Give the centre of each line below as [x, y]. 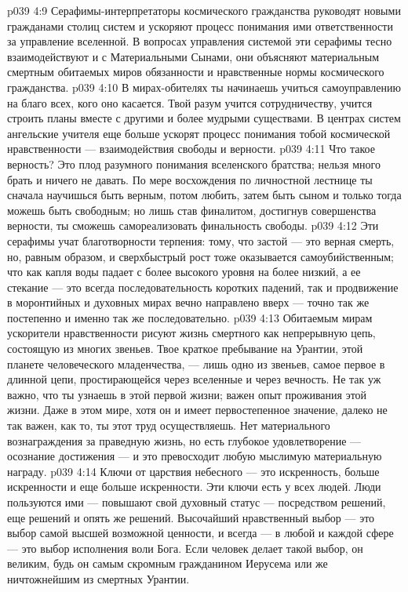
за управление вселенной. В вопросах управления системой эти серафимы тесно [200, 41]
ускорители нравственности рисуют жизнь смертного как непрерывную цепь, [191, 333]
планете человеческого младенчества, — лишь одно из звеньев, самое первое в [196, 363]
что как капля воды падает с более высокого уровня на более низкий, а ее [184, 272]
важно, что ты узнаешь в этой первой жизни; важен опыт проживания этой [187, 394]
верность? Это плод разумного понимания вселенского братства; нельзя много [194, 163]
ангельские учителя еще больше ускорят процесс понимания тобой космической [199, 133]
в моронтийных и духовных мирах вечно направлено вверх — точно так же [188, 302]
